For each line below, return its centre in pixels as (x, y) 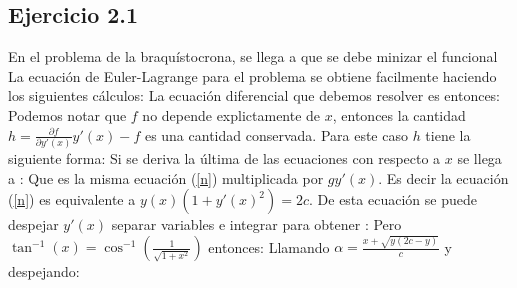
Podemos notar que (67, 114)
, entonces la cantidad (399, 114)
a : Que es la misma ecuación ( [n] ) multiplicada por (166, 177)
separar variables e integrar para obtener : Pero (256, 224)
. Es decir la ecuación (443, 177)
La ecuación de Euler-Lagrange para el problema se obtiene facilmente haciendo (252, 75)
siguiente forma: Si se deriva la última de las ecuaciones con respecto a (224, 157)
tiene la (448, 134)
